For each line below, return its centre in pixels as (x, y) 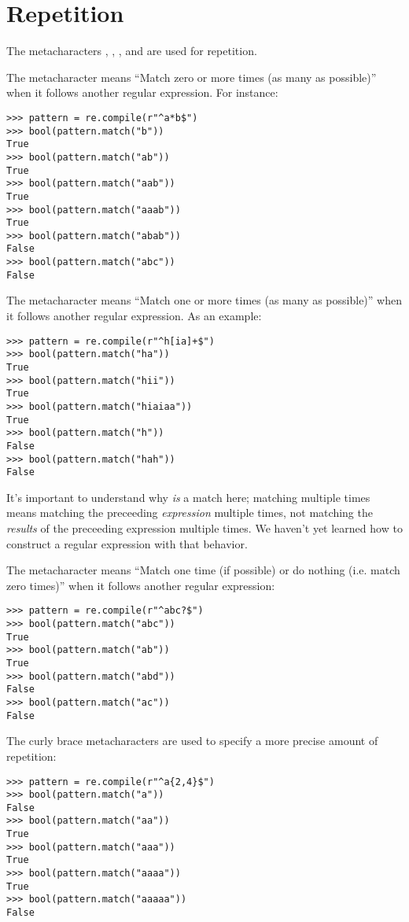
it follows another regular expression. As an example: (134, 316)
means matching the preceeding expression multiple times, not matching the (190, 513)
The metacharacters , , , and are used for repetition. (132, 51)
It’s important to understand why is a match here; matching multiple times (188, 497)
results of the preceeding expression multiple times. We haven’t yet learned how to (204, 528)
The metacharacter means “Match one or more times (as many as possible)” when (204, 300)
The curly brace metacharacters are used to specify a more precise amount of (192, 741)
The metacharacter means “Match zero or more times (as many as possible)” (192, 77)
